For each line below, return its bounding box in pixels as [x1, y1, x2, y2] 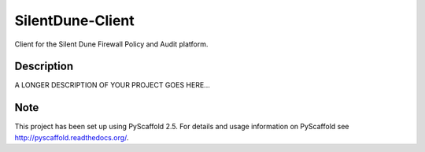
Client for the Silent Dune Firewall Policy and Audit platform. [14, 39, 209, 49]
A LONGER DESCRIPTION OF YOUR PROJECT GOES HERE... [14, 80, 210, 90]
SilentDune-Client [14, 12, 135, 29]
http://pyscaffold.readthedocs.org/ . [14, 132, 129, 142]
